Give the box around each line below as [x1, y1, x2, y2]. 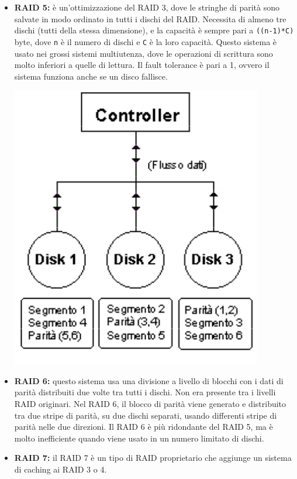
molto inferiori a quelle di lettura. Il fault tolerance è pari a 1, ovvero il [14, 59, 270, 71]
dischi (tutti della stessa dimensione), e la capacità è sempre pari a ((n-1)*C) [14, 24, 294, 36]
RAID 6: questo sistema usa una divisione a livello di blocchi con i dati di [14, 374, 284, 386]
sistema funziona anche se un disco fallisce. [14, 70, 168, 82]
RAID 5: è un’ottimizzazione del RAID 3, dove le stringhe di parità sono [14, 1, 279, 13]
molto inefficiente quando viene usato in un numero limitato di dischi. [14, 432, 264, 444]
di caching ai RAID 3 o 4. [14, 463, 107, 475]
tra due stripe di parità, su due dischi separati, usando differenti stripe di [14, 409, 277, 421]
